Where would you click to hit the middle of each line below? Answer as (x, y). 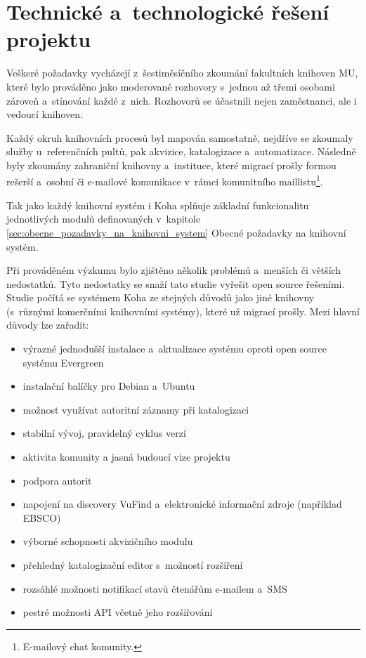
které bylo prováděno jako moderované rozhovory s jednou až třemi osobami (171, 86)
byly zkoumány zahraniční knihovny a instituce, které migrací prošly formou (171, 165)
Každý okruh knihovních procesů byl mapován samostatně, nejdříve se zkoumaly (180, 137)
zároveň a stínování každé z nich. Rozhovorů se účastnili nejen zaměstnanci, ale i (182, 100)
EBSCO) (42, 517)
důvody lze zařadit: (48, 325)
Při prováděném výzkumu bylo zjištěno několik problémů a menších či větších (174, 270)
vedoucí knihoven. (45, 114)
